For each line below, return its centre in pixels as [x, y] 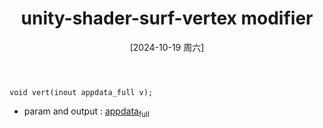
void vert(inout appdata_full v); [81, 92]
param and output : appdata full [86, 112]
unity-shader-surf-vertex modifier [167, 18]
